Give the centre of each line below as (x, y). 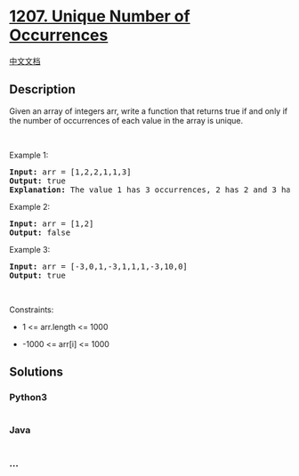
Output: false (40, 232)
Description (42, 89)
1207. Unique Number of (100, 16)
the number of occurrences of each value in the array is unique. (126, 120)
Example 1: (29, 155)
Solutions (36, 372)
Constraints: (32, 310)
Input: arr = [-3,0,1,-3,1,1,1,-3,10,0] (99, 266)
